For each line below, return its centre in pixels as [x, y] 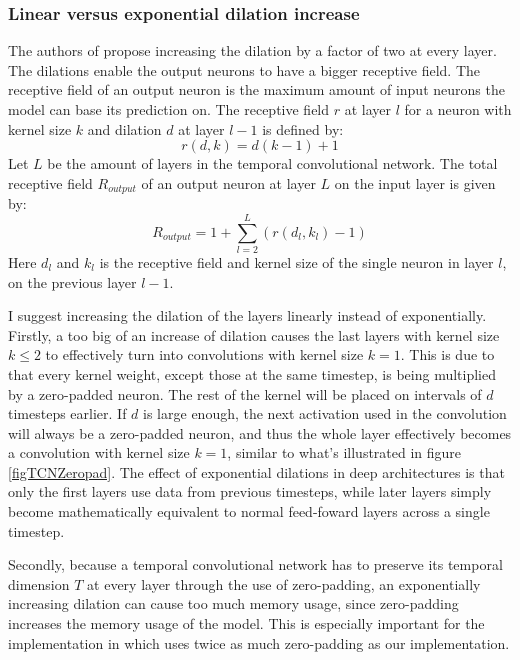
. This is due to [447, 354]
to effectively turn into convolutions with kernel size [204, 354]
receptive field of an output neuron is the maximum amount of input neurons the [256, 89]
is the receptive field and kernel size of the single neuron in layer [296, 261]
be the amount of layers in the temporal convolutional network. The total [272, 163]
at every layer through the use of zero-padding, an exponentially [284, 583]
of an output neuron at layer [228, 182]
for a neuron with [458, 109]
